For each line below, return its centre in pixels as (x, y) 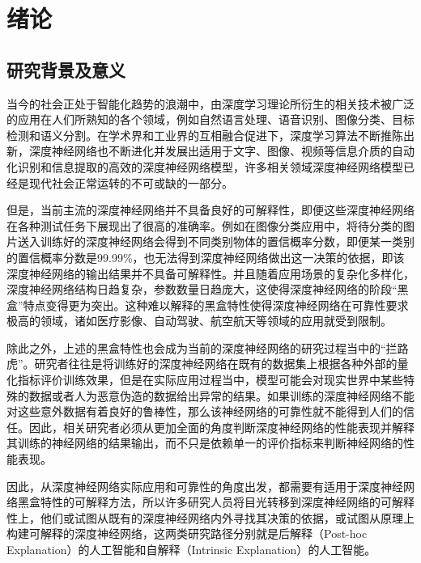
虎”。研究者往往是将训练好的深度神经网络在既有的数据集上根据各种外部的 (202, 364)
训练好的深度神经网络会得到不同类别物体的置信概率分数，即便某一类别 (227, 241)
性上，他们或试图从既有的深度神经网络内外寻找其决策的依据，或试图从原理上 (210, 517)
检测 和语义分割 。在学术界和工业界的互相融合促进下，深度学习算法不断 (193, 135)
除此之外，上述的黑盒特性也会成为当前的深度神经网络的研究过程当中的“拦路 (208, 347)
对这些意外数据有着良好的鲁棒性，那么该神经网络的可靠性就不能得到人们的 (205, 411)
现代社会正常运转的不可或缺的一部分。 (131, 182)
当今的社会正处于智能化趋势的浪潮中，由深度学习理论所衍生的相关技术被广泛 (210, 103)
